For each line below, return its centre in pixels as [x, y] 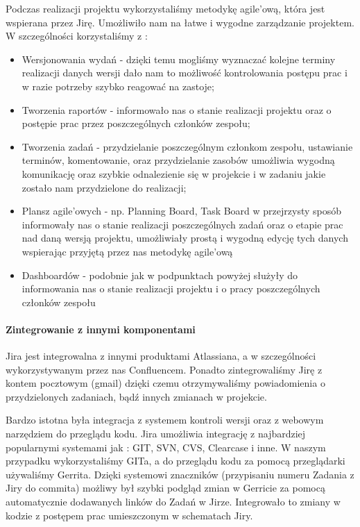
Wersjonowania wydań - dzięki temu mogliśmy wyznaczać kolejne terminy [179, 59]
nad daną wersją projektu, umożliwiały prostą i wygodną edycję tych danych [185, 238]
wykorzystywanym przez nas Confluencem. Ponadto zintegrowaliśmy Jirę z [164, 369]
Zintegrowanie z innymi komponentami [101, 329]
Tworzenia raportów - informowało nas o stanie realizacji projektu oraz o [177, 109]
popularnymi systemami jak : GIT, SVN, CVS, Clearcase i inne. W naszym [166, 447]
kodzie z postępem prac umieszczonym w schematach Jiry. [129, 515]
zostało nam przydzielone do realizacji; [104, 187]
